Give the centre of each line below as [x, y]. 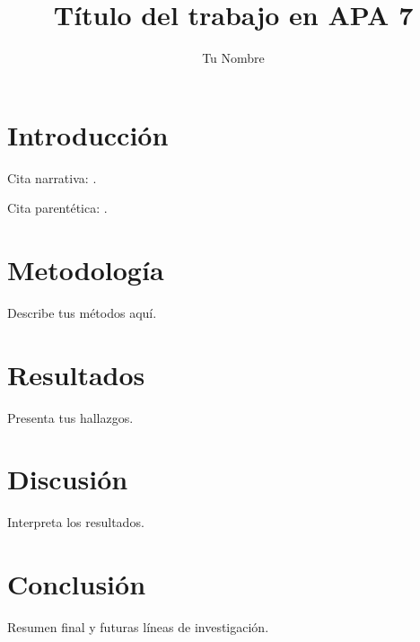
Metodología [86, 270]
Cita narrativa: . [52, 177]
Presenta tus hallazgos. [70, 417]
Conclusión [77, 584]
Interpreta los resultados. [76, 522]
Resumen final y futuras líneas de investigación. [138, 627]
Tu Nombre [233, 58]
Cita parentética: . [57, 208]
